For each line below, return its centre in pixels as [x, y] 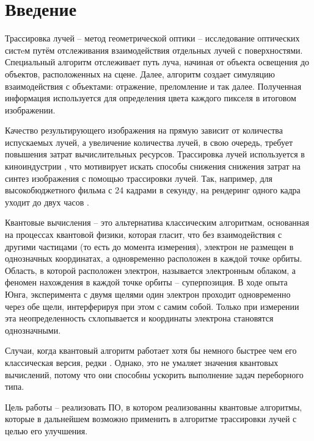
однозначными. [33, 330]
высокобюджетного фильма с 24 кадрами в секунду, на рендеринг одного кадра [153, 190]
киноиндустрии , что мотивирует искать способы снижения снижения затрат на [153, 166]
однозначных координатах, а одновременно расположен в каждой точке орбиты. [154, 258]
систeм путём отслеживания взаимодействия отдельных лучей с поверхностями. [154, 50]
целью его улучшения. [46, 430]
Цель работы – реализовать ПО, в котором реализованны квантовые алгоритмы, [154, 407]
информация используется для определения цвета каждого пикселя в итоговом [151, 98]
